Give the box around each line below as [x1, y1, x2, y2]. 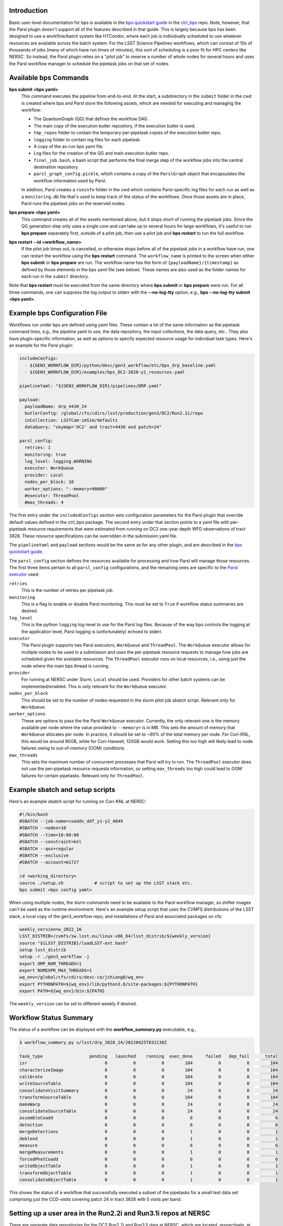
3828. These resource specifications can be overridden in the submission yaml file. [9, 533, 178, 539]
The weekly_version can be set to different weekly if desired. [9, 1001, 137, 1007]
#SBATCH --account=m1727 [19, 860, 79, 865]
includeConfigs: [19, 356, 59, 361]
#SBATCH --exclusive [19, 853, 69, 858]
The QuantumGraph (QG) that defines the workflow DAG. [33, 116, 149, 122]
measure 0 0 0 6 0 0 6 [19, 1143, 278, 1148]
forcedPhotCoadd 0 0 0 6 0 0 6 [19, 1156, 278, 1162]
